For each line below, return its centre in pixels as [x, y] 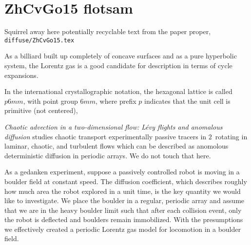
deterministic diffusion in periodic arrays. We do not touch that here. [108, 155]
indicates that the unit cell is [187, 101]
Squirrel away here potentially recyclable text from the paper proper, [108, 31]
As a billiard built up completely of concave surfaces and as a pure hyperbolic [121, 56]
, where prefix [116, 101]
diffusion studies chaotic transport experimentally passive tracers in [106, 136]
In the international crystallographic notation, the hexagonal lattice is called [118, 91]
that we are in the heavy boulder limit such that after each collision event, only [123, 210]
